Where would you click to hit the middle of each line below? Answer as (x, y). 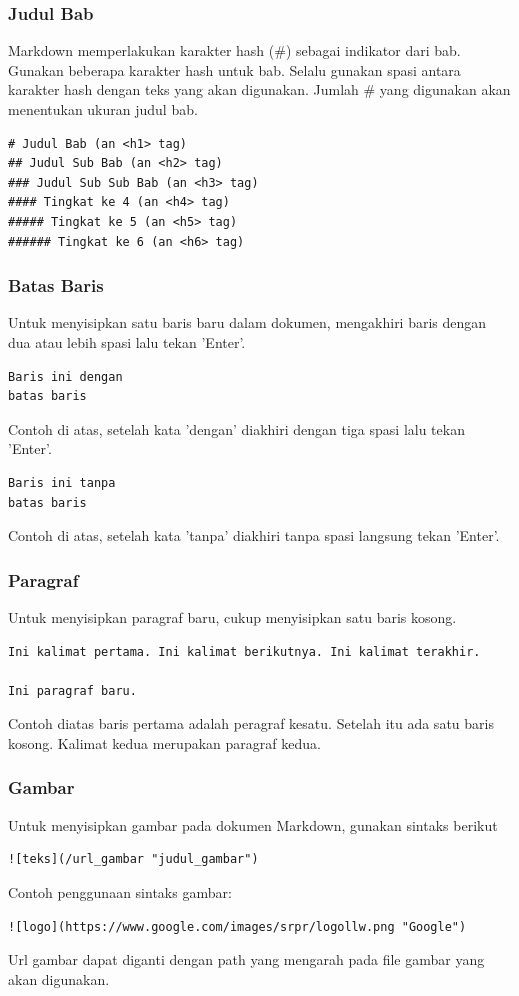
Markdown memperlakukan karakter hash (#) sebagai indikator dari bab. (234, 50)
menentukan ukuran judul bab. (103, 109)
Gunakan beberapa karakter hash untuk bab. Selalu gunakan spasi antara (234, 69)
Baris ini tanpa (62, 482)
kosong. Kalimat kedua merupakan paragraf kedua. (164, 742)
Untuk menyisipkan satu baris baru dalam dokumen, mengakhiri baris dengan (247, 322)
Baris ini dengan (65, 376)
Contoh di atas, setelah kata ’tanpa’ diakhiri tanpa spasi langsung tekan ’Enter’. (254, 535)
